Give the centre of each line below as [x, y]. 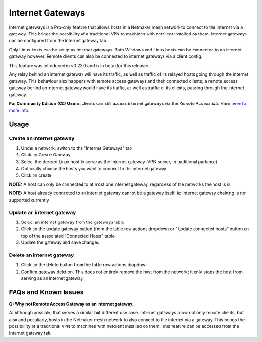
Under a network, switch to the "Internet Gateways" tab [77, 148]
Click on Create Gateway [46, 155]
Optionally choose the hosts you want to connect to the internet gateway [94, 169]
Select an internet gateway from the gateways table [73, 222]
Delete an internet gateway [41, 255]
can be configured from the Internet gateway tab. [58, 41]
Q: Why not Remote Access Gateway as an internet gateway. [71, 304]
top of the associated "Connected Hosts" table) [69, 236]
